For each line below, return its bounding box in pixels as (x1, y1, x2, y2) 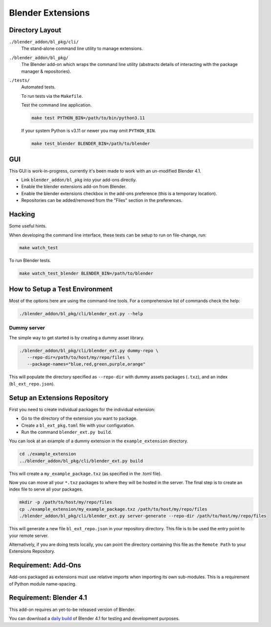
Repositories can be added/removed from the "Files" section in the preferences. (21, 197, 183, 203)
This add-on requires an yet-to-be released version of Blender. (9, 606, 136, 612)
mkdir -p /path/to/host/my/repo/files (19, 499, 112, 505)
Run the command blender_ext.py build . (21, 429, 112, 435)
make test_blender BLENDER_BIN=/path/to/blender (31, 141, 150, 147)
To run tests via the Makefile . (21, 93, 83, 99)
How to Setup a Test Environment (9, 285, 113, 293)
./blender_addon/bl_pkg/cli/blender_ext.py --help (19, 311, 144, 316)
